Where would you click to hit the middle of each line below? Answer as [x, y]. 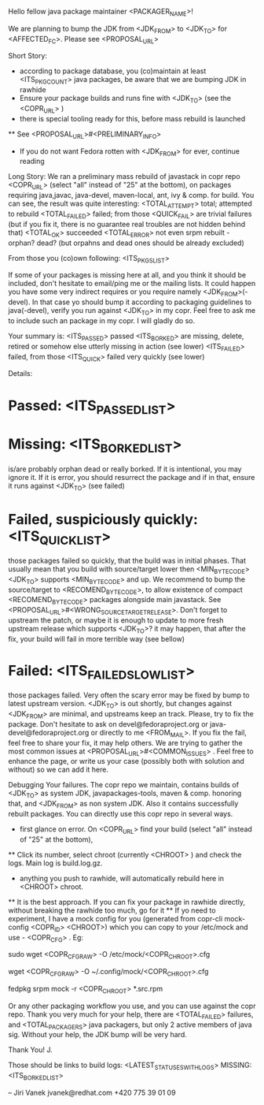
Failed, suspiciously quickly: [103, 519]
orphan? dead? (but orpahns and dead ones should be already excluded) [126, 243]
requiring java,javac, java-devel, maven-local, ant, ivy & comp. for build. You [131, 195]
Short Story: [27, 56]
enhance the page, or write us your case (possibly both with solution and [126, 761]
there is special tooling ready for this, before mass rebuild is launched [132, 118]
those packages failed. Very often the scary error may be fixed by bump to [129, 695]
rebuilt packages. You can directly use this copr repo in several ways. [121, 814]
